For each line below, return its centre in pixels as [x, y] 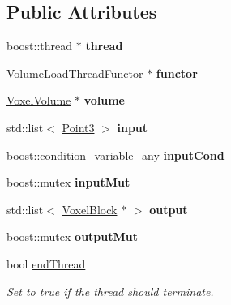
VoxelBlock [90, 209]
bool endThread [46, 263]
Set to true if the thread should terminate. [110, 291]
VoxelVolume [39, 100]
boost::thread [40, 46]
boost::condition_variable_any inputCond [115, 155]
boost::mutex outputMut [72, 236]
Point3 [78, 127]
